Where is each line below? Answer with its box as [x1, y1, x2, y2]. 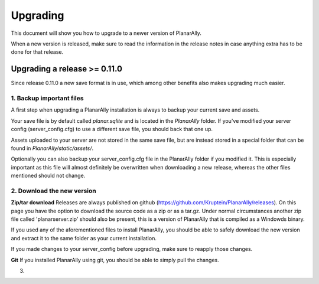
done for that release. [11, 48, 64, 56]
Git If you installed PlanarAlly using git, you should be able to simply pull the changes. [11, 256, 220, 263]
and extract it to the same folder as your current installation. [11, 234, 157, 241]
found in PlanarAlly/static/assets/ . [11, 145, 94, 152]
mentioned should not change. [11, 172, 86, 179]
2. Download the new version [11, 187, 97, 195]
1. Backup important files [11, 94, 84, 102]
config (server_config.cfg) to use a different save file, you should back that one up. [11, 126, 213, 133]
